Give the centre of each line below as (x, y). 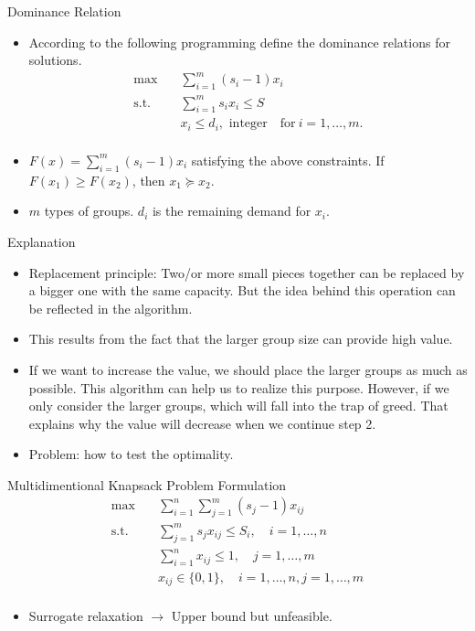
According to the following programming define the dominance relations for (239, 42)
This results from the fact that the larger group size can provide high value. (241, 339)
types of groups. (89, 211)
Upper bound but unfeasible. (252, 616)
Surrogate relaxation (86, 616)
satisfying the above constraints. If (288, 160)
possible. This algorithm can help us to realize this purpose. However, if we (239, 387)
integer (248, 124)
